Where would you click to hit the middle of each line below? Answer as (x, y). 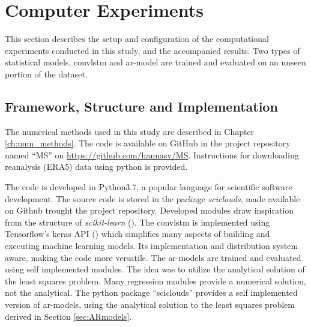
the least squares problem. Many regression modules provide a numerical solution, (155, 280)
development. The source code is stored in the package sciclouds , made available (152, 198)
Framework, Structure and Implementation (141, 106)
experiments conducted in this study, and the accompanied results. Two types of (152, 50)
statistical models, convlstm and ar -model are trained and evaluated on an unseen (155, 62)
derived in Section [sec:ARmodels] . (68, 316)
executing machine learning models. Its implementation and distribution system (152, 246)
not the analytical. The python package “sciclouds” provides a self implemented (151, 292)
